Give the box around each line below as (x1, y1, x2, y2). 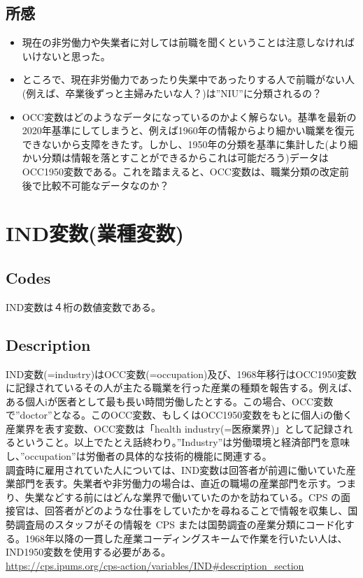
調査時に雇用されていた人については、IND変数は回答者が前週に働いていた (6, 462, 346, 477)
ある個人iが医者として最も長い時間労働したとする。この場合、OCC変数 (6, 393, 334, 408)
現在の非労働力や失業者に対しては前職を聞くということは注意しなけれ (22, 35, 346, 50)
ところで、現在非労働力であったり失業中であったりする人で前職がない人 (22, 72, 355, 87)
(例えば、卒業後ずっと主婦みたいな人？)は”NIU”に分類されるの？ (22, 85, 322, 100)
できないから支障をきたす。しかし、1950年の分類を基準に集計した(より (22, 136, 348, 151)
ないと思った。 (41, 48, 111, 63)
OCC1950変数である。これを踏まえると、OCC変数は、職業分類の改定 (22, 164, 339, 178)
